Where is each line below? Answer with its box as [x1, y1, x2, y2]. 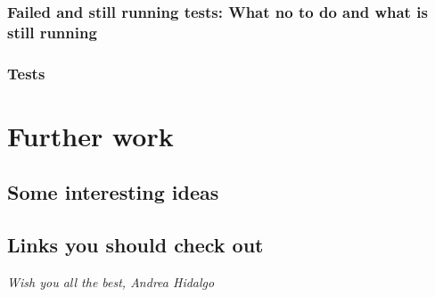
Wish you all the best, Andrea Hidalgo [7, 272, 215, 291]
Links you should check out [7, 231, 264, 259]
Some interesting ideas [7, 178, 219, 206]
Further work [7, 117, 174, 153]
